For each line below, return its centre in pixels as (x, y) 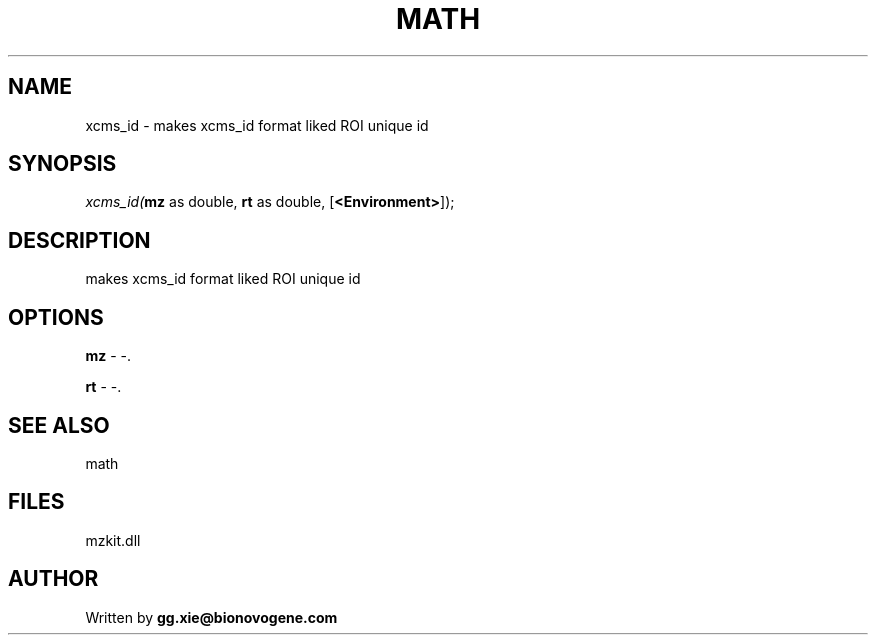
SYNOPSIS (62, 164)
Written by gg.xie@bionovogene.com (211, 617)
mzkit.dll (113, 540)
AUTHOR (53, 579)
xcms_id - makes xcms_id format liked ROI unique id (257, 125)
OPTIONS (56, 317)
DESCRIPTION (79, 240)
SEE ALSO (59, 425)
